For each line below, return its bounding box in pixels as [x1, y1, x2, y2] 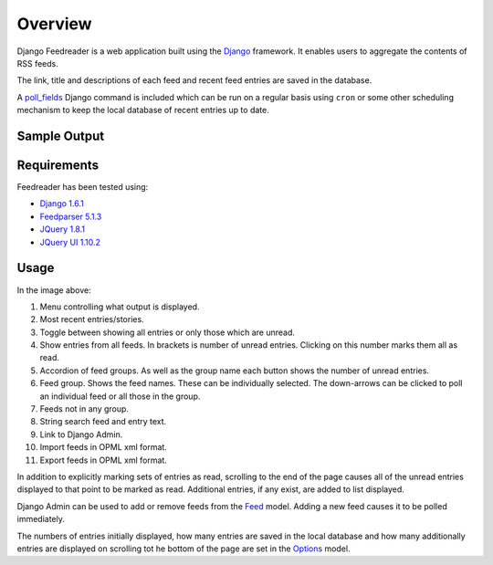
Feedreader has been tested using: [16, 182, 149, 193]
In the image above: [16, 284, 91, 296]
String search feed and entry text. [39, 416, 167, 427]
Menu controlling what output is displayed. [39, 301, 200, 312]
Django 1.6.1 [39, 198, 84, 209]
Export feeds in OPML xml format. [39, 455, 168, 466]
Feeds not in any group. [39, 403, 130, 414]
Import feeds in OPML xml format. [39, 442, 168, 453]
